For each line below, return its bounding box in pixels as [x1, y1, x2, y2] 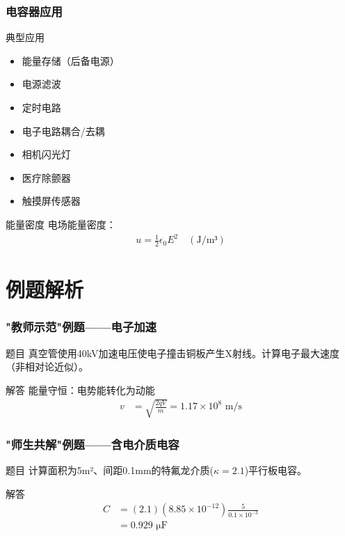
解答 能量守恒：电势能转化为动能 [6, 382, 155, 397]
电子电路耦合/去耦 [22, 123, 105, 138]
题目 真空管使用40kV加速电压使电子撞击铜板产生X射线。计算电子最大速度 [6, 345, 339, 360]
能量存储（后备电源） [22, 53, 120, 68]
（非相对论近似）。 [6, 359, 88, 374]
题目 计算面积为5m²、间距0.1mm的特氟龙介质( [6, 463, 214, 478]
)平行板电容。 [244, 463, 307, 478]
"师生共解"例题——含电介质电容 [6, 435, 179, 452]
